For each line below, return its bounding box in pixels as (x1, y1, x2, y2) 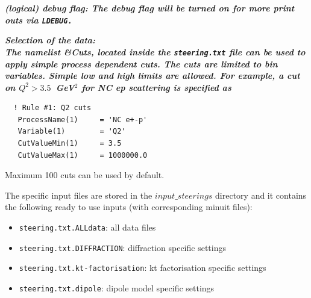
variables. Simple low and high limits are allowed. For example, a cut (5, 69, 300, 82)
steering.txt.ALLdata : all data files (19, 221, 156, 234)
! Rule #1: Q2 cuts (13, 104, 92, 113)
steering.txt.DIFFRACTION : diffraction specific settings (19, 241, 226, 253)
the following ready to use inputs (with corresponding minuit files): (5, 200, 253, 213)
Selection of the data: (5, 34, 96, 46)
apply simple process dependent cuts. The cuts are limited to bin (5, 57, 278, 70)
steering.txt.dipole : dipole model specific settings (19, 282, 215, 294)
